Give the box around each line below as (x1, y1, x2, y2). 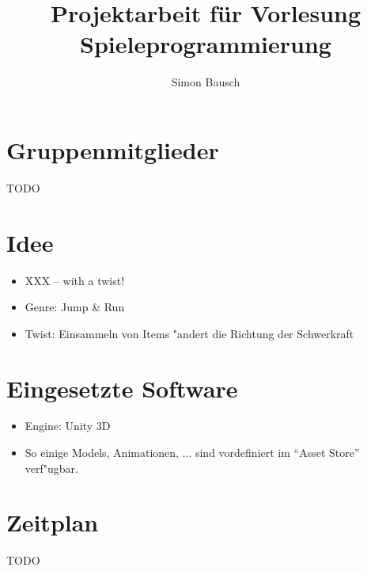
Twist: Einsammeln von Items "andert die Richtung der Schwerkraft (25, 325, 354, 341)
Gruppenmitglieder (6, 133, 219, 166)
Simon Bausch (171, 74, 240, 90)
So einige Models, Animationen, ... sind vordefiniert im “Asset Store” (25, 444, 360, 461)
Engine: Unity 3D (25, 417, 111, 434)
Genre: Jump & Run (25, 299, 125, 315)
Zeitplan (6, 506, 99, 539)
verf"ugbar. (25, 459, 78, 476)
